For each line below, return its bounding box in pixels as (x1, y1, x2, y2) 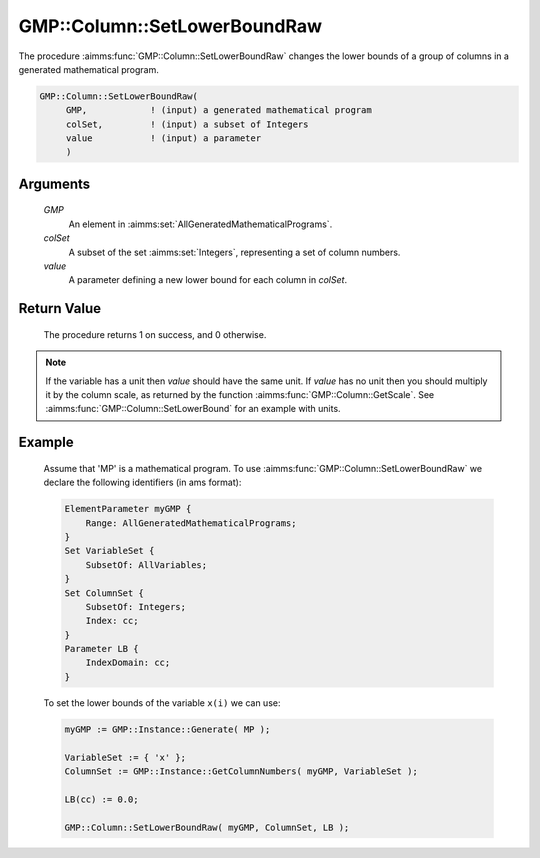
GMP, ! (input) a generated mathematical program (65, 105, 372, 116)
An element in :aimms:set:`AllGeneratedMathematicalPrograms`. (68, 218, 333, 230)
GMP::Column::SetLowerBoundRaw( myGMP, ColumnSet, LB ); (64, 821, 350, 833)
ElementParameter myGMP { (64, 503, 192, 515)
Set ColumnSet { (64, 587, 145, 599)
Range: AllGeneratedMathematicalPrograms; (85, 517, 297, 529)
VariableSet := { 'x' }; (64, 751, 187, 763)
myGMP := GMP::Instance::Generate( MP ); (64, 723, 271, 735)
